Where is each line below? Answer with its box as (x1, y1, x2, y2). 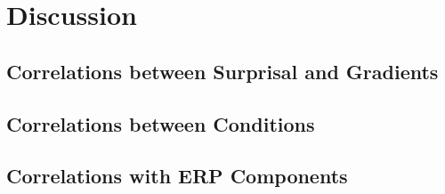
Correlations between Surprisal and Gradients (6, 57, 439, 85)
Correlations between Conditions (6, 109, 315, 137)
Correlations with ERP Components (6, 162, 348, 190)
